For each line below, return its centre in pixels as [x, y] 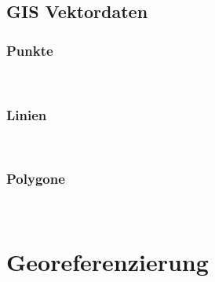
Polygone [36, 179]
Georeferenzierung [107, 262]
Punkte [30, 50]
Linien [27, 114]
